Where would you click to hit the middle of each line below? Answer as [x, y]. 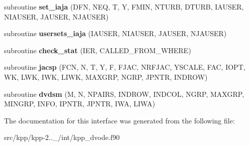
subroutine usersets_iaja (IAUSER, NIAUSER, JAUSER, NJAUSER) [115, 33]
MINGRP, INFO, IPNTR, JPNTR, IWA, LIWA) [80, 104]
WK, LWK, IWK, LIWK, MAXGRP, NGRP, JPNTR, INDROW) [106, 77]
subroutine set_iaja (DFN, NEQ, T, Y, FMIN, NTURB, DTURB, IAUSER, [124, 7]
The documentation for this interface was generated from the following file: [119, 120]
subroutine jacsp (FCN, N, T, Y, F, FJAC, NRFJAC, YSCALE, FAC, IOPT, [125, 67]
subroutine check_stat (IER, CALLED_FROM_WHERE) [98, 50]
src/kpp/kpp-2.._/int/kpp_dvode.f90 [62, 137]
